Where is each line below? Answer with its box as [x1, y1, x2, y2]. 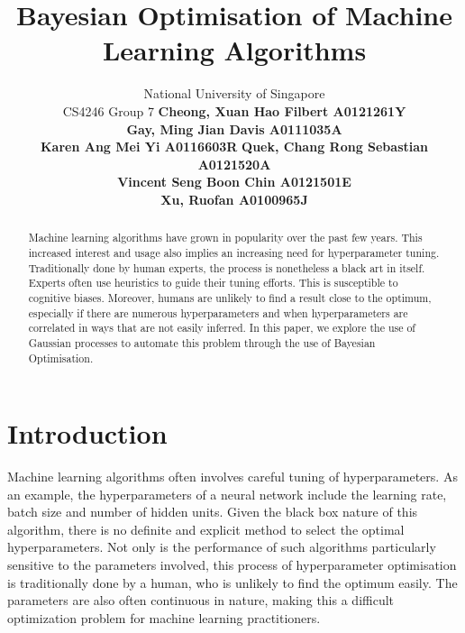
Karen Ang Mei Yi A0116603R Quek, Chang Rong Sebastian [41, 137, 428, 156]
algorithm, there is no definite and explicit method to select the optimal [7, 519, 405, 538]
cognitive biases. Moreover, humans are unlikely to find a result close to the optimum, [28, 289, 432, 305]
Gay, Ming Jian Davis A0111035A [126, 119, 342, 138]
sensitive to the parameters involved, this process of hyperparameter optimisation [7, 555, 457, 574]
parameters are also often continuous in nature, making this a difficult [7, 591, 395, 610]
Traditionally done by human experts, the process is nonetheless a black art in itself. [28, 260, 425, 275]
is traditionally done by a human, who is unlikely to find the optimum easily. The [7, 573, 458, 592]
